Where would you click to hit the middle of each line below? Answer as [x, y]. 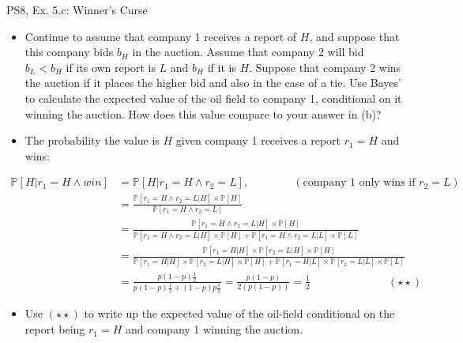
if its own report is [111, 67]
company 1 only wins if [359, 183]
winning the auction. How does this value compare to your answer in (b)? [203, 113]
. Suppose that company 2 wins [325, 67]
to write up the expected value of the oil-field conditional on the [239, 313]
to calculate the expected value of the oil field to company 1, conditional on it [213, 98]
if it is [222, 67]
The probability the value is [92, 140]
